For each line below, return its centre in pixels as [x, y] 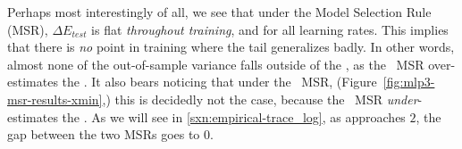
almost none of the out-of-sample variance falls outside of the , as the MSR [216, 64]
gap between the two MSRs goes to [104, 134]
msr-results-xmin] [55, 99]
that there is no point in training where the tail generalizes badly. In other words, [231, 47]
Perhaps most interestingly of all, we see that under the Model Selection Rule [219, 12]
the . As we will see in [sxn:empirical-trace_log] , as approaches [234, 116]
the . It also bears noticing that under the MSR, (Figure [219, 82]
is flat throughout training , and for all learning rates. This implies [270, 29]
